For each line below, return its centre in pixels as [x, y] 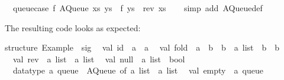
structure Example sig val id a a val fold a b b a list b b [142, 47]
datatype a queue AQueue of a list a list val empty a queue [138, 70]
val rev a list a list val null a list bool [99, 59]
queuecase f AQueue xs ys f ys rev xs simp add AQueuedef [138, 8]
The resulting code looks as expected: [73, 27]
